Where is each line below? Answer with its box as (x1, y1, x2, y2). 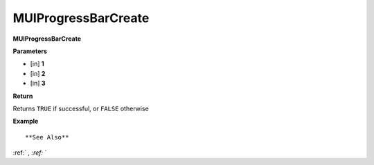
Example (12, 117, 39, 126)
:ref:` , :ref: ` (12, 148, 47, 157)
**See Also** (25, 133, 69, 141)
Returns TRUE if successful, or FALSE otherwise (12, 104, 149, 113)
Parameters (12, 47, 48, 55)
